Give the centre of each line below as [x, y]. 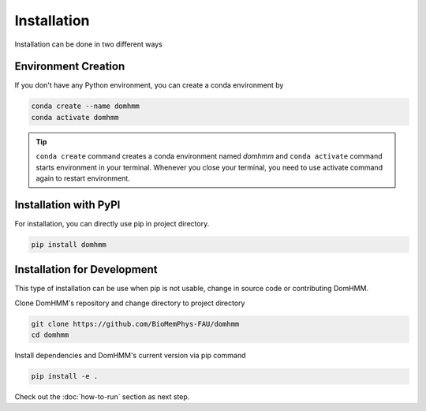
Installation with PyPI [67, 205]
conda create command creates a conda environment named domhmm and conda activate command [209, 156]
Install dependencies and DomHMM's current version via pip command [130, 356]
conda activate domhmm [75, 117]
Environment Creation [70, 67]
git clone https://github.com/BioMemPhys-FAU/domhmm [135, 324]
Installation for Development [86, 269]
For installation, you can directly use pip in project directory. [112, 223]
